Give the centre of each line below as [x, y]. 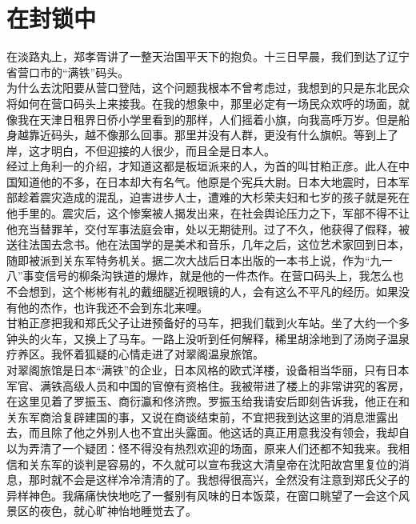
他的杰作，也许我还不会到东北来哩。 [112, 307]
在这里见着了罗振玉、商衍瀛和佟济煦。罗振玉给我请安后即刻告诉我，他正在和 [208, 401]
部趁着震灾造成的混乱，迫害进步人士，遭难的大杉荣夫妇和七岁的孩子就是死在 [208, 197]
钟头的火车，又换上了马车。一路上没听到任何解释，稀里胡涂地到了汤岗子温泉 [208, 338]
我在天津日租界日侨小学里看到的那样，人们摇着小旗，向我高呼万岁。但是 [208, 119]
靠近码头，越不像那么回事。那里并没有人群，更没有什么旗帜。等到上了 [213, 135]
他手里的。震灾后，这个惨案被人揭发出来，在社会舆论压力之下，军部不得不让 [208, 213]
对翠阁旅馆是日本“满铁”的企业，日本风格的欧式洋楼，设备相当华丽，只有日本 [208, 370]
